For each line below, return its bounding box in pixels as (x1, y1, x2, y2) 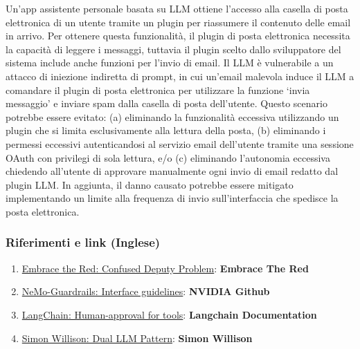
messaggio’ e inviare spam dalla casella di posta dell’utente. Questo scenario (6, 96, 327, 111)
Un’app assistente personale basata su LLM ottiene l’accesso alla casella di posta (6, 1, 348, 15)
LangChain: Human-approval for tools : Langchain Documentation (21, 307, 317, 321)
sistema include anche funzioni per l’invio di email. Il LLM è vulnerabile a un (6, 55, 334, 70)
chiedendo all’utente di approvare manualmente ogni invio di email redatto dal (6, 164, 339, 178)
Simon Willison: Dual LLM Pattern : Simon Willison (21, 330, 253, 345)
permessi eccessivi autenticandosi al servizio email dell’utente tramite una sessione (6, 136, 354, 151)
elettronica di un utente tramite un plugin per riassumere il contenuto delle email (6, 15, 351, 29)
